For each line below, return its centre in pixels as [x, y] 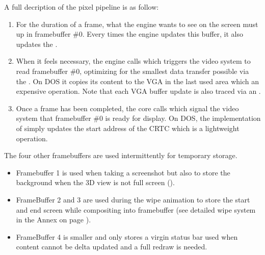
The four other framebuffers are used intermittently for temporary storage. [121, 155]
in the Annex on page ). [54, 220]
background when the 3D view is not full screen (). [95, 182]
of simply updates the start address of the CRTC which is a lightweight [128, 128]
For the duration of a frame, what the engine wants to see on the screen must [137, 24]
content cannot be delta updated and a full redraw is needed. [112, 247]
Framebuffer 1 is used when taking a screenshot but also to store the [123, 172]
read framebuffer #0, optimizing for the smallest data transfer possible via [132, 71]
